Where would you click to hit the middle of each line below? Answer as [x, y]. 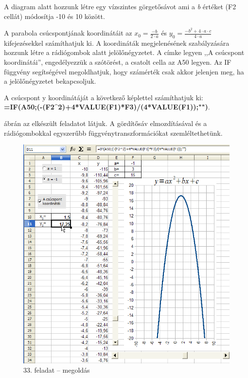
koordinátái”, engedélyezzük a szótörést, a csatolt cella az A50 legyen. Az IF [118, 62]
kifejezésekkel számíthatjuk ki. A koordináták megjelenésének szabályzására [117, 43]
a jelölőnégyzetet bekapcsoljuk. [50, 81]
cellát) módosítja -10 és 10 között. [54, 16]
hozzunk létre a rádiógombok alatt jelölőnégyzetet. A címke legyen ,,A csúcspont [124, 52]
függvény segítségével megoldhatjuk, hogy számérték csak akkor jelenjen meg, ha [124, 71]
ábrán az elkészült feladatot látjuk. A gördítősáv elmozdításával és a [106, 123]
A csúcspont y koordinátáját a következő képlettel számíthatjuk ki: [104, 97]
